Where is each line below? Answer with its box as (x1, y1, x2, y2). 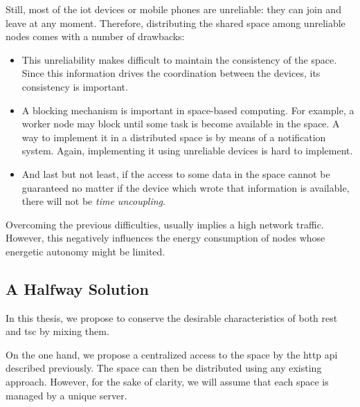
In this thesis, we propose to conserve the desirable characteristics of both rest (6, 310, 338, 325)
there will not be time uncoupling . (21, 194, 165, 208)
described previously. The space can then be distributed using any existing (6, 361, 322, 375)
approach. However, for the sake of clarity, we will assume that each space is (6, 374, 329, 389)
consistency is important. (21, 79, 128, 93)
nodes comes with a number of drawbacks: (6, 29, 185, 44)
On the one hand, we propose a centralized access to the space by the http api (6, 347, 338, 361)
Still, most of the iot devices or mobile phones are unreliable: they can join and (6, 2, 341, 16)
